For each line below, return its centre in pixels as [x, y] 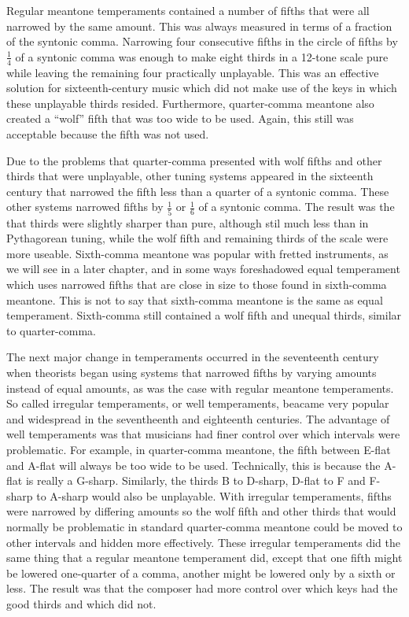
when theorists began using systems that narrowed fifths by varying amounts [192, 373]
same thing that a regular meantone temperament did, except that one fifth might [204, 558]
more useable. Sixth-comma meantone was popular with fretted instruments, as [197, 253]
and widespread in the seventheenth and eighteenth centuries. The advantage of [198, 418]
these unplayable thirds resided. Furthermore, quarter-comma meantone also [190, 103]
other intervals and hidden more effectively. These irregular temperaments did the [203, 542]
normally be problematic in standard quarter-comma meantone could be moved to [204, 526]
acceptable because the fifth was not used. [108, 133]
